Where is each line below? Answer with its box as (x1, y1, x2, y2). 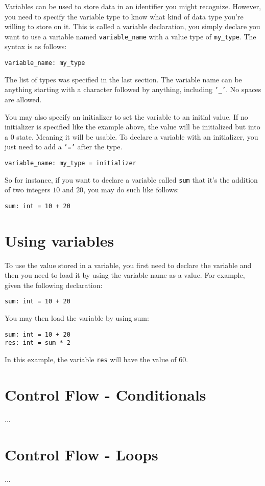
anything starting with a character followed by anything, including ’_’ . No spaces (5, 84, 261, 95)
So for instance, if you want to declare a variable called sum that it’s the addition (5, 174, 258, 185)
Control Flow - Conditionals (5, 384, 206, 405)
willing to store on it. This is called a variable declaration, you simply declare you (5, 21, 260, 32)
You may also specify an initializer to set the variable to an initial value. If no (5, 111, 248, 122)
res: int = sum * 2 (5, 339, 70, 347)
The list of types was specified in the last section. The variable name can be (5, 74, 242, 84)
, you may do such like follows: (83, 184, 179, 195)
